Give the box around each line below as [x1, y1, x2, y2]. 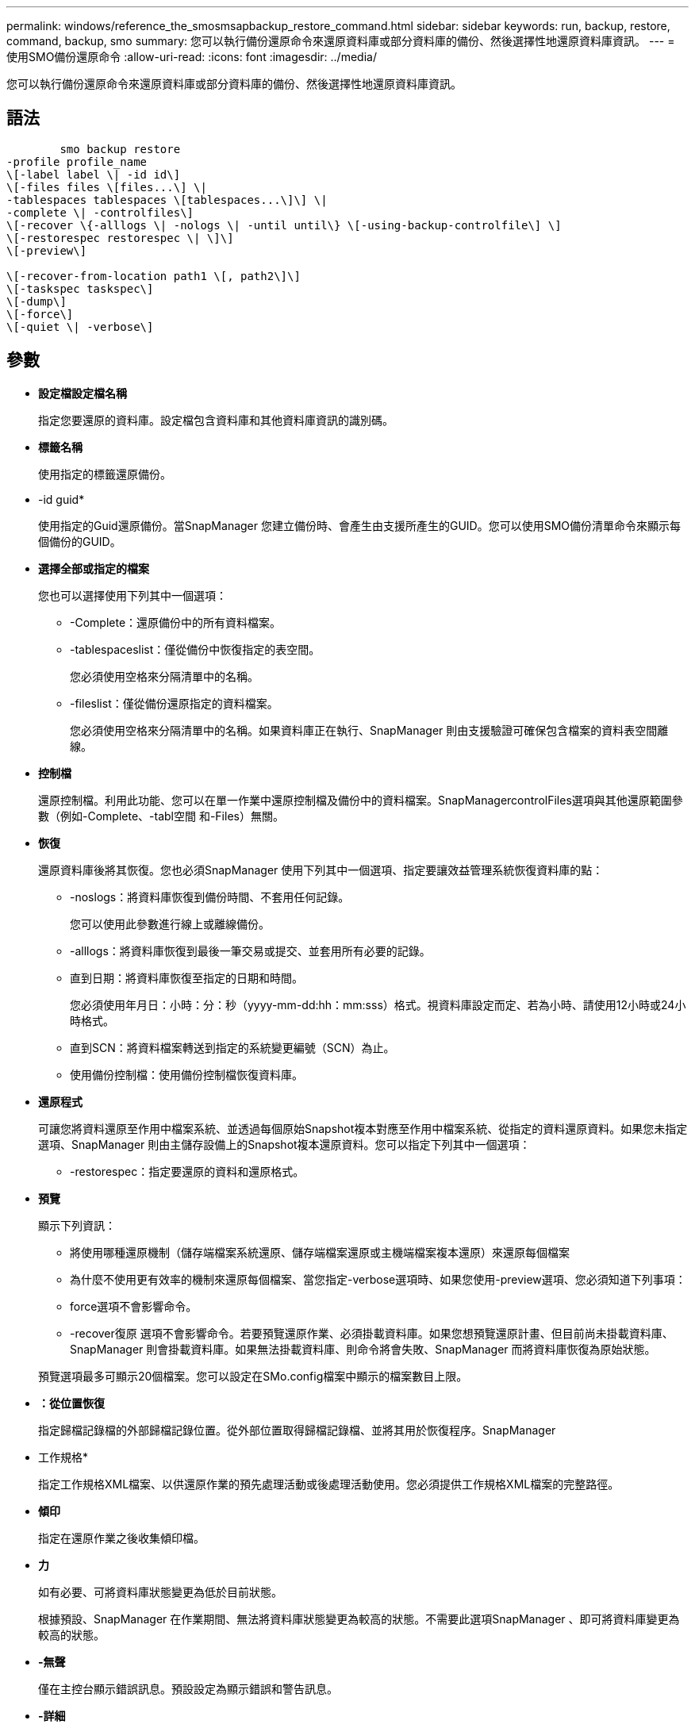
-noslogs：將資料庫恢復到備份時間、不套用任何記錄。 [70, 889, 350, 904]
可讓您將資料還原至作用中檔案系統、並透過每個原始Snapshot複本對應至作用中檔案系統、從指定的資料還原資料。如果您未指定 [38, 1121, 688, 1135]
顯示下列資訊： [38, 1218, 116, 1232]
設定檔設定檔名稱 [38, 386, 127, 400]
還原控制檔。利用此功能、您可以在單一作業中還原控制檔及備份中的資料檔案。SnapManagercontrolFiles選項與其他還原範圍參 [38, 793, 683, 807]
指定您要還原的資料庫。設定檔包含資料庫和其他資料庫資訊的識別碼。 [38, 413, 394, 427]
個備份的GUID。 [38, 534, 121, 548]
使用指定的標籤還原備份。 [38, 467, 171, 481]
